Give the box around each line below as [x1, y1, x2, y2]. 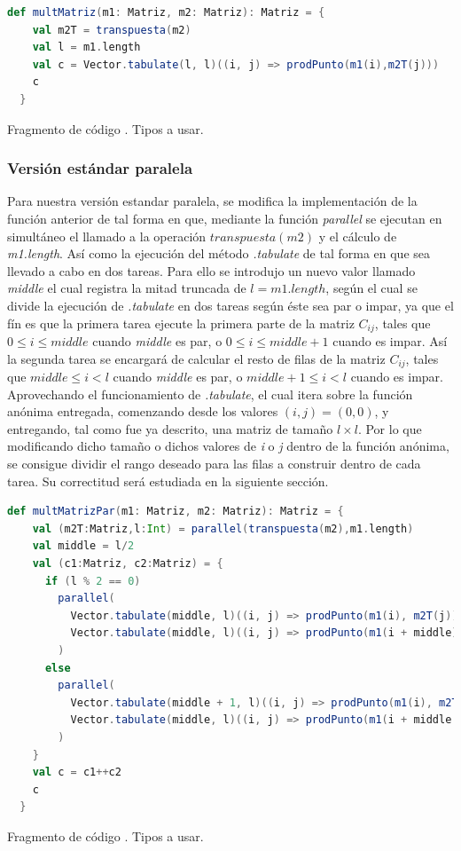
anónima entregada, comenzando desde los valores [7, 402, 278, 421]
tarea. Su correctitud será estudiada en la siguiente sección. [7, 471, 329, 490]
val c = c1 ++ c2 [32, 766, 121, 779]
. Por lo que [357, 419, 422, 437]
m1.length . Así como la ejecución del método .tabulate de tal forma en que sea [7, 244, 431, 263]
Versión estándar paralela [7, 157, 193, 179]
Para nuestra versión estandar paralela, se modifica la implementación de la [7, 192, 418, 210]
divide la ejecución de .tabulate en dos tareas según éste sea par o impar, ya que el [7, 295, 454, 314]
